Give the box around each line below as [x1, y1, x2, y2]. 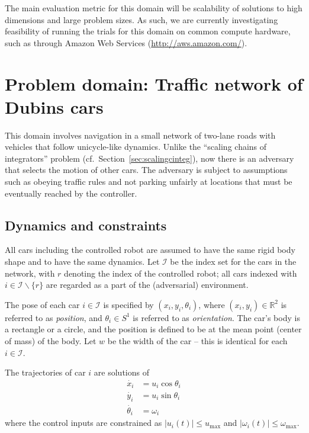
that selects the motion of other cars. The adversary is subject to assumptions [5, 163, 288, 176]
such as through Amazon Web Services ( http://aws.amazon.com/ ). [5, 36, 247, 49]
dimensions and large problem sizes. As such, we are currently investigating [5, 13, 278, 25]
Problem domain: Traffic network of [5, 71, 303, 95]
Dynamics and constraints [5, 216, 167, 234]
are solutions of [94, 366, 149, 379]
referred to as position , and [5, 311, 102, 323]
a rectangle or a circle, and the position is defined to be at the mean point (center [5, 323, 302, 335]
